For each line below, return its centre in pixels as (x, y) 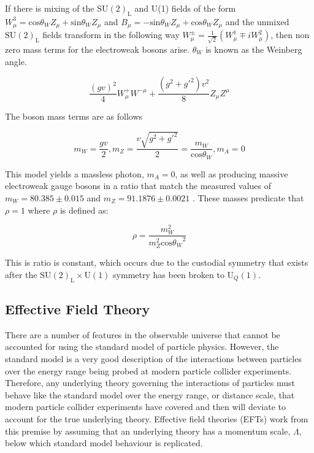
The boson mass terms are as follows (74, 116)
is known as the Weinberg (254, 49)
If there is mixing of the (50, 8)
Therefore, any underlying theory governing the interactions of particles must (150, 383)
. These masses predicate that (248, 197)
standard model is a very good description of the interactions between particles (153, 358)
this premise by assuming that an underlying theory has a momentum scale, (148, 431)
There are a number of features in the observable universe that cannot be (143, 334)
